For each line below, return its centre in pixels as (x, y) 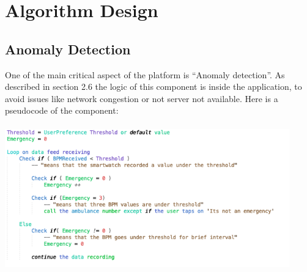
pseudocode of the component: (62, 110)
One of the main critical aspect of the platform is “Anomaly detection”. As (145, 74)
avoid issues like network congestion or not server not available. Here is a (142, 98)
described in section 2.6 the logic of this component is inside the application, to (153, 86)
